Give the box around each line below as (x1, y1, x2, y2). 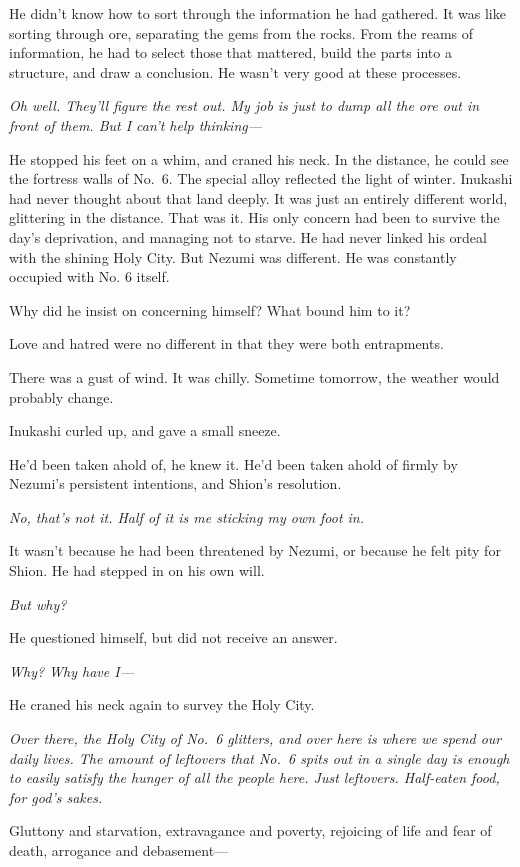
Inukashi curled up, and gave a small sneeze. (9, 420, 281, 441)
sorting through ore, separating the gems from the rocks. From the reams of (9, 22, 474, 43)
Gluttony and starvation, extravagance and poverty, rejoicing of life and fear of (9, 820, 492, 841)
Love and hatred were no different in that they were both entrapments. (9, 333, 444, 354)
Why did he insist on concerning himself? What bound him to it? (9, 299, 411, 320)
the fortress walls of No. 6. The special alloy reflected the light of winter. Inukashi (9, 168, 513, 189)
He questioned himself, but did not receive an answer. (9, 627, 338, 648)
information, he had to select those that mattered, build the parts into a (9, 42, 452, 63)
